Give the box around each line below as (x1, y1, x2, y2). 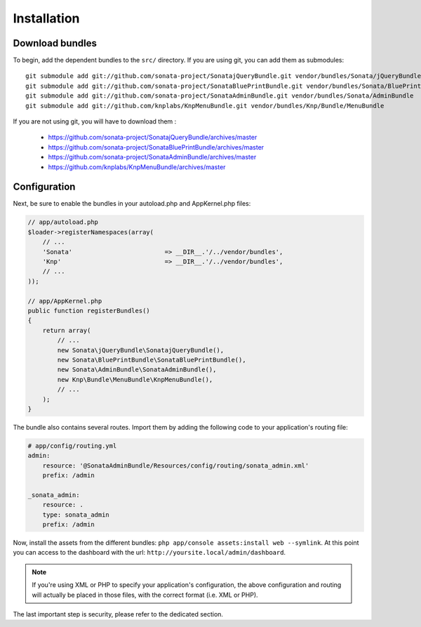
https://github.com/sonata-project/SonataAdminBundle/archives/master (48, 153, 257, 161)
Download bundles (13, 37, 98, 49)
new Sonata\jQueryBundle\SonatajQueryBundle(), (57, 346, 225, 354)
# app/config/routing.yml (27, 442, 117, 449)
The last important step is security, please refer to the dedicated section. (13, 609, 224, 618)
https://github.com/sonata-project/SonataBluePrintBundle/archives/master (48, 143, 265, 151)
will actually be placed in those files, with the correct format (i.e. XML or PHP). (32, 590, 259, 599)
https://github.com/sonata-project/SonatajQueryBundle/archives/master (48, 133, 258, 142)
